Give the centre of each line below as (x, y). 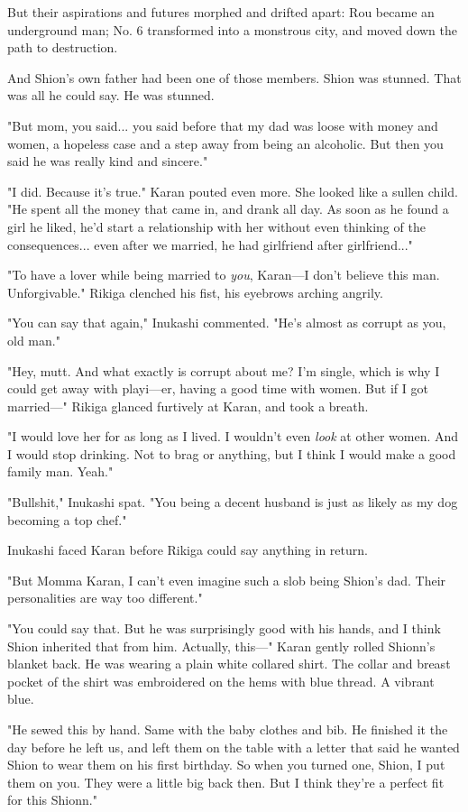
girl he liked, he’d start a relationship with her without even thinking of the (216, 226)
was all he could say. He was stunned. (111, 95)
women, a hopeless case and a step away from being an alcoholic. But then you (225, 143)
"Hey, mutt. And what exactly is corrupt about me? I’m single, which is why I (224, 370)
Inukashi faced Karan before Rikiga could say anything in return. (188, 550)
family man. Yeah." (60, 471)
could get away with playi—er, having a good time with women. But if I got (218, 388)
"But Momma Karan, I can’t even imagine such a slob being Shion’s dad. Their (227, 580)
